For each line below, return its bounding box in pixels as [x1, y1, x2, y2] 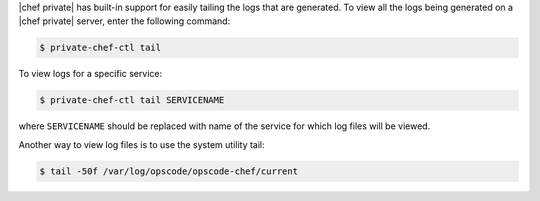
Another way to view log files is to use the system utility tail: [18, 138, 265, 150]
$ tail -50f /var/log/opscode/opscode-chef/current [39, 165, 299, 177]
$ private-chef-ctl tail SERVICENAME [39, 95, 225, 106]
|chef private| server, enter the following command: [18, 15, 231, 27]
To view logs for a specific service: [18, 68, 163, 80]
